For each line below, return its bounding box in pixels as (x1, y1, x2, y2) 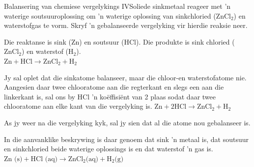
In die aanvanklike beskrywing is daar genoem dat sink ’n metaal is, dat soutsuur (4, 134, 249, 144)
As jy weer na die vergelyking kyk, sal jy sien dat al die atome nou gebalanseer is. (4, 117, 251, 127)
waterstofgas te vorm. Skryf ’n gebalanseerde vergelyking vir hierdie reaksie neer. (4, 20, 248, 30)
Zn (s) (4, 155, 23, 163)
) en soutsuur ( (79, 36, 124, 47)
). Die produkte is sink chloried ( (136, 36, 235, 47)
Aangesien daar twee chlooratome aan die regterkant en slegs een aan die (4, 82, 224, 92)
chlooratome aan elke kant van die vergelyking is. (4, 101, 152, 111)
